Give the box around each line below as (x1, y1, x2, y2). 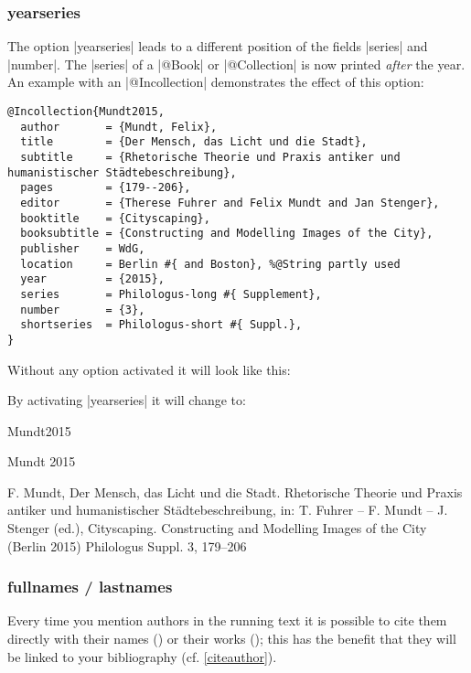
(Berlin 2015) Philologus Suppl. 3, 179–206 (7, 536, 247, 555)
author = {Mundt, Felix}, (20, 120, 218, 134)
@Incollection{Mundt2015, (7, 105, 165, 118)
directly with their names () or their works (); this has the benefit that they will (7, 629, 456, 648)
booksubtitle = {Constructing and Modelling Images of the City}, (20, 227, 434, 240)
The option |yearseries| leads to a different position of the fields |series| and (7, 37, 428, 56)
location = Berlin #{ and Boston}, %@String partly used (20, 257, 401, 271)
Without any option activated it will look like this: (7, 359, 291, 379)
